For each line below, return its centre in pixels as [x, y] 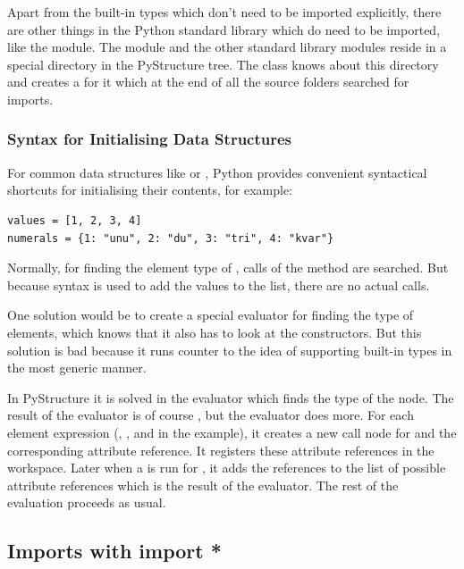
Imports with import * [114, 551]
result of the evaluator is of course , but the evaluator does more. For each [211, 415]
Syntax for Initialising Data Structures [150, 139]
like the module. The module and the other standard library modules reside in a [227, 47]
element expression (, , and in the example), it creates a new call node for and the [232, 432]
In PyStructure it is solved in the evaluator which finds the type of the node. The [231, 397]
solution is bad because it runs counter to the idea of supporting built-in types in [230, 350]
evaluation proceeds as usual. [87, 502]
